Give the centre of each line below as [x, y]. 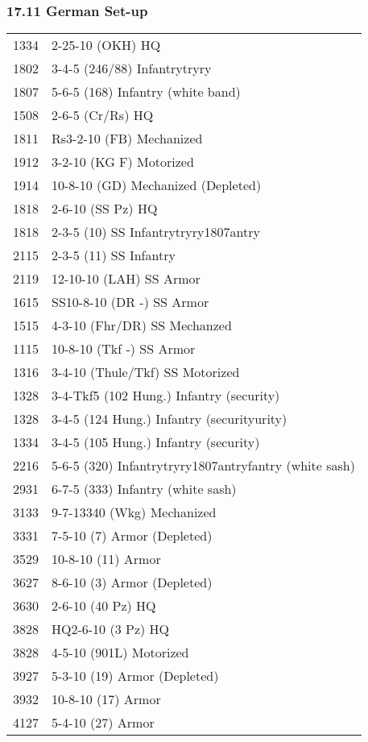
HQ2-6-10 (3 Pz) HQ [110, 629]
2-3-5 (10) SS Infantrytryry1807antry [156, 232]
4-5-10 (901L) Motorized [120, 653]
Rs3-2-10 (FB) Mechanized [127, 139]
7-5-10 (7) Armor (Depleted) [132, 536]
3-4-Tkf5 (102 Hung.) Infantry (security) [166, 396]
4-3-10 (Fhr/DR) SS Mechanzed [142, 325]
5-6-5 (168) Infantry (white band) [146, 92]
